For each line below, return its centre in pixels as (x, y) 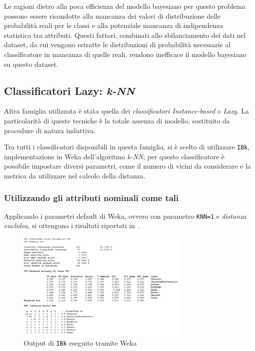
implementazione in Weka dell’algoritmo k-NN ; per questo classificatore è (114, 156)
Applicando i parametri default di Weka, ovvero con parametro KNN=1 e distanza (125, 216)
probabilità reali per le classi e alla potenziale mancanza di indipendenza (113, 25)
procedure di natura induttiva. (50, 130)
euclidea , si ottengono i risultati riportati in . (72, 225)
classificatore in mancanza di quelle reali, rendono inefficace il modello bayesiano (125, 54)
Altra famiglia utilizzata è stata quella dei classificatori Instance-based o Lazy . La (127, 111)
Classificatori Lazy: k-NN (69, 90)
